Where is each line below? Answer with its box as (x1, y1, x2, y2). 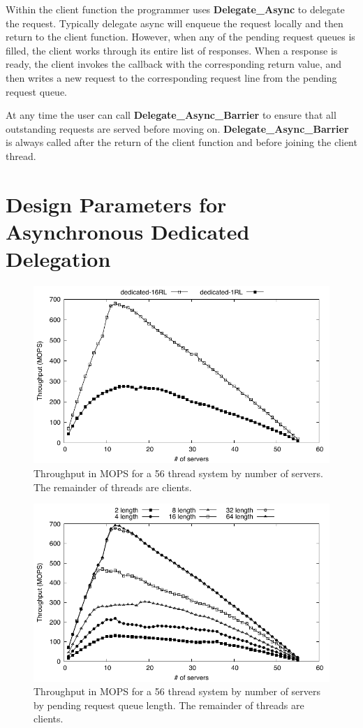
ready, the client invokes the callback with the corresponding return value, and (6, 57, 342, 71)
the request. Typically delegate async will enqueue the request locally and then (6, 15, 343, 30)
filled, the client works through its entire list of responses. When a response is (6, 43, 338, 57)
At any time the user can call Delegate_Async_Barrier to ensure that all (6, 108, 336, 122)
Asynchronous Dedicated (6, 217, 250, 245)
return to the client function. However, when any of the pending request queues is (6, 29, 355, 44)
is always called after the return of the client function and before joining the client (6, 135, 357, 150)
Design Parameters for (6, 189, 227, 218)
